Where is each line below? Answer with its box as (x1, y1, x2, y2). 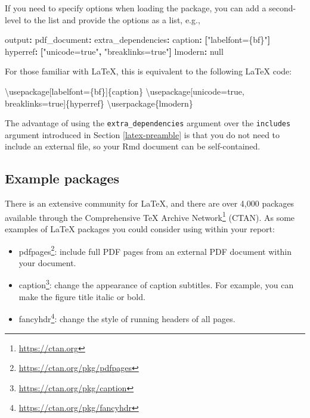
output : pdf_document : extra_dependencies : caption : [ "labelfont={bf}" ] (5, 33, 271, 46)
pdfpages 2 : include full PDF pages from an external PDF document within (18, 243, 292, 257)
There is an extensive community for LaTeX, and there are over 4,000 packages (5, 197, 294, 210)
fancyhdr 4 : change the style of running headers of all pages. (18, 311, 235, 325)
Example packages (5, 169, 120, 188)
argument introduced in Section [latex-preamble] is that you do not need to (5, 128, 280, 141)
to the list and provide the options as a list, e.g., (23, 13, 200, 26)
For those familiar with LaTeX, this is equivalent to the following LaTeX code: (5, 65, 292, 77)
